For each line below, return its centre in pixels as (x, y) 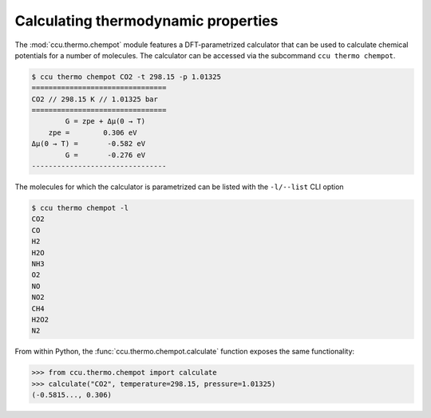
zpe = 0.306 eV (93, 132)
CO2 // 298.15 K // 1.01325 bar (95, 99)
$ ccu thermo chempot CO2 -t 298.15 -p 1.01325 (126, 77)
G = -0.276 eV (105, 155)
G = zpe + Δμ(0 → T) (105, 121)
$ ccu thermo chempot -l (80, 208)
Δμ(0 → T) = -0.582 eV (89, 144)
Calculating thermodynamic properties (146, 21)
